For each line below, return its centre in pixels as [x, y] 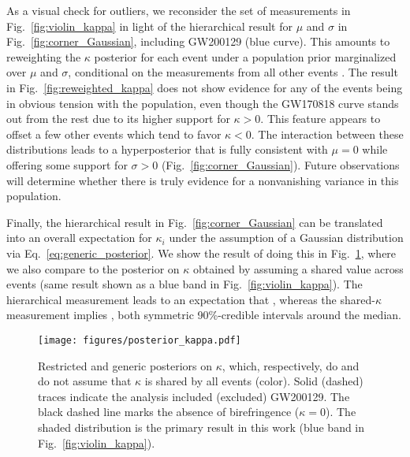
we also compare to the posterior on [93, 268]
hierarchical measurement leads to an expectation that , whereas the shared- [191, 299]
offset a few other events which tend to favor [114, 134]
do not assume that [85, 381]
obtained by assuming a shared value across [298, 268]
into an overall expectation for [79, 238]
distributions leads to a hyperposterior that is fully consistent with [167, 149]
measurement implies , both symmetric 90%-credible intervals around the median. [204, 315]
